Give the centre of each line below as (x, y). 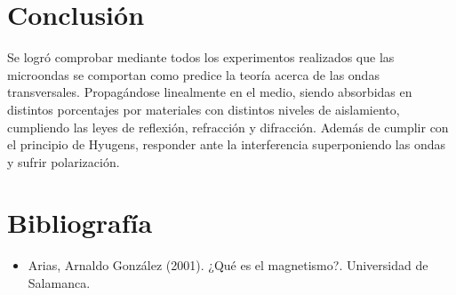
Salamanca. (59, 283)
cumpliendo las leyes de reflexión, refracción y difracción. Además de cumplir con (228, 127)
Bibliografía (80, 223)
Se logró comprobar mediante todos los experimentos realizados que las (201, 57)
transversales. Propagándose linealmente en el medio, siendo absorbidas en (210, 92)
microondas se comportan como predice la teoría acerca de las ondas (193, 74)
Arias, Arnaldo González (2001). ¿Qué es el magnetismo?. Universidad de (228, 265)
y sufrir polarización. (64, 161)
